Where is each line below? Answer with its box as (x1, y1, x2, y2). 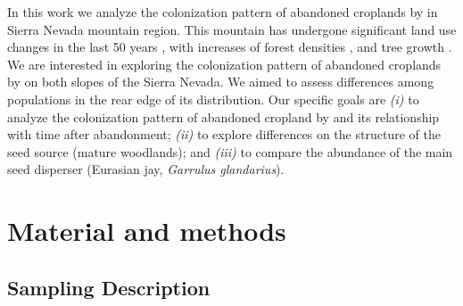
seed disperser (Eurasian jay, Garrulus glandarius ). (7, 160, 285, 178)
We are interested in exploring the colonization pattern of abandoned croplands (7, 54, 442, 73)
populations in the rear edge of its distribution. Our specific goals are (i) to (7, 89, 419, 108)
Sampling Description (7, 273, 211, 301)
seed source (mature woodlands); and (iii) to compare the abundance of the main (7, 142, 453, 161)
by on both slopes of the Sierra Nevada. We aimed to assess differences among (7, 72, 434, 91)
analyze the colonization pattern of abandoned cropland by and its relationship (7, 107, 440, 126)
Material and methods (7, 212, 286, 249)
